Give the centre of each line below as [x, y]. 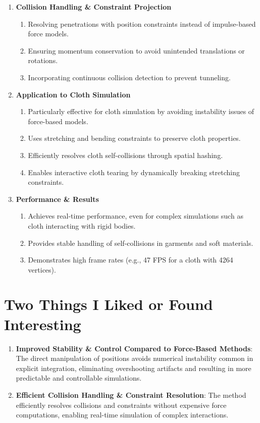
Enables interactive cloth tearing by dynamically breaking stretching [134, 172]
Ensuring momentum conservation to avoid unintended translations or [136, 50]
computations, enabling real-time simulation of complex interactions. [122, 415]
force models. [48, 34]
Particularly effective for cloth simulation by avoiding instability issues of [141, 111]
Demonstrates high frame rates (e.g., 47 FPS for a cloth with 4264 [131, 260]
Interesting [43, 324]
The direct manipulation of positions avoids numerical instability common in [135, 358]
